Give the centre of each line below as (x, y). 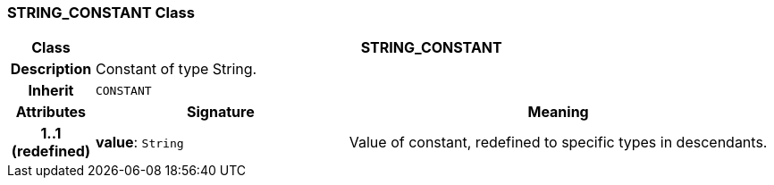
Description (51, 69)
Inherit (51, 91)
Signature (221, 112)
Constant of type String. (176, 69)
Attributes (51, 112)
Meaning (558, 112)
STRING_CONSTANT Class (101, 13)
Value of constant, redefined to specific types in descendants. (558, 143)
